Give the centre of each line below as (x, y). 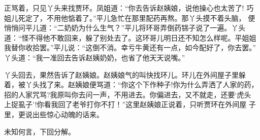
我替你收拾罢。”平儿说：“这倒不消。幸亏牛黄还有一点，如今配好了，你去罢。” (130, 47)
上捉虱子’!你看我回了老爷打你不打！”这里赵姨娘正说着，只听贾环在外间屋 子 (130, 104)
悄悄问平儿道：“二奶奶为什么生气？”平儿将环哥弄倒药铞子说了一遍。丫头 (125, 28)
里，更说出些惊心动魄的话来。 (54, 114)
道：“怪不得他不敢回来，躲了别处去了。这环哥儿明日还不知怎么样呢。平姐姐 (130, 37)
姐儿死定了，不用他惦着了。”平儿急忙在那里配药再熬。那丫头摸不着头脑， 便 (130, 17)
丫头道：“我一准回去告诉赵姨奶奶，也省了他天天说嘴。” (95, 57)
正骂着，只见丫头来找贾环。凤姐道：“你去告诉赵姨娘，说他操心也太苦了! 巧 (129, 8)
